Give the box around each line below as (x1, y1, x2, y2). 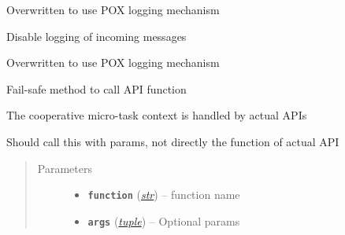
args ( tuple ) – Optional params (87, 212, 240, 229)
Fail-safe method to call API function (6, 80, 187, 97)
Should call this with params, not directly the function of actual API (6, 133, 339, 149)
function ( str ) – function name (87, 186, 240, 203)
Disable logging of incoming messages (6, 28, 187, 44)
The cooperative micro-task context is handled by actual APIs (6, 107, 307, 123)
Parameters (37, 160, 92, 176)
